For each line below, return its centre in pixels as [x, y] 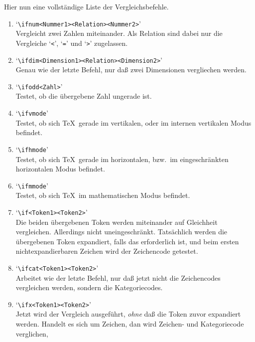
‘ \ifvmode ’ [32, 113]
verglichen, [32, 333]
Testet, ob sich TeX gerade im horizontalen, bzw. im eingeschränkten [122, 159]
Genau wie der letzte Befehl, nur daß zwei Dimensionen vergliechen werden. [131, 70]
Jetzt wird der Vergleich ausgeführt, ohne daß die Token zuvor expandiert [128, 314]
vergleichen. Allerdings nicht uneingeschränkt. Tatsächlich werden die [122, 232]
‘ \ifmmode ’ [32, 185]
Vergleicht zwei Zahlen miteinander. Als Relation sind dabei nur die [119, 33]
